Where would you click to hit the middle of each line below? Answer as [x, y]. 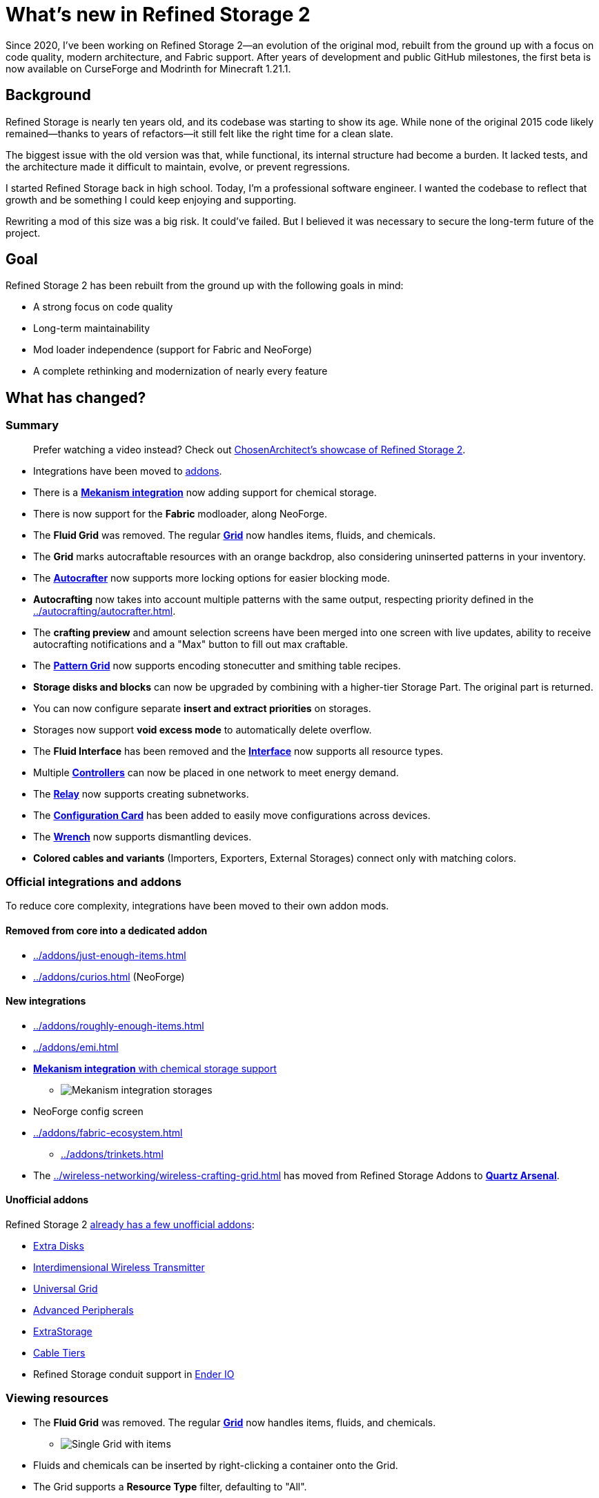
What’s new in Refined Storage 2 [158, 14]
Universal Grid [66, 1289]
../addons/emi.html [76, 1047]
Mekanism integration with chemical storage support [155, 1068]
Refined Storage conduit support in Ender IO [134, 1374]
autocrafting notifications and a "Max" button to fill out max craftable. [191, 644]
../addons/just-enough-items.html [110, 955]
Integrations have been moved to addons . [128, 471]
